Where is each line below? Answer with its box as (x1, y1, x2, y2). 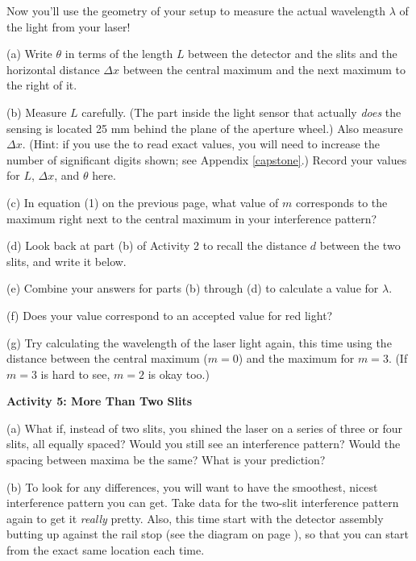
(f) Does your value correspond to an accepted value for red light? (6, 306, 333, 323)
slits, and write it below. (6, 252, 127, 269)
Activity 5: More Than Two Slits (6, 393, 193, 409)
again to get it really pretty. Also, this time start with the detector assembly (6, 509, 384, 526)
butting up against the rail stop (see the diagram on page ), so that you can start (6, 526, 410, 542)
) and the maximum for (238, 350, 355, 367)
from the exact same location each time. (6, 542, 205, 559)
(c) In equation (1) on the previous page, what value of (6, 193, 279, 210)
